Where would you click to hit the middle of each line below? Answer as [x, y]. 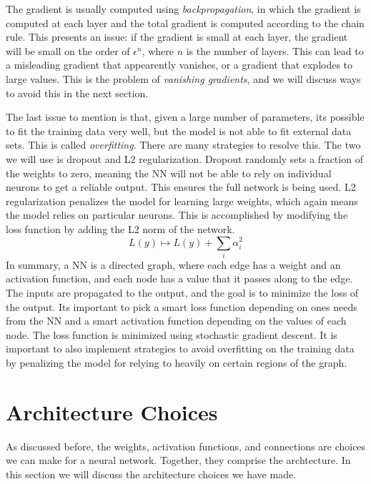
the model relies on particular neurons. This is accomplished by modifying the [177, 215]
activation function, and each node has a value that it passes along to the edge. [179, 278]
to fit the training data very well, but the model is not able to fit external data [179, 130]
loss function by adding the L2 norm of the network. [120, 228]
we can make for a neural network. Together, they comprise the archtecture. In [178, 460]
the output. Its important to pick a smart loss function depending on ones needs [182, 306]
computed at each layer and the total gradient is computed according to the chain [185, 23]
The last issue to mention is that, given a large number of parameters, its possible [185, 117]
